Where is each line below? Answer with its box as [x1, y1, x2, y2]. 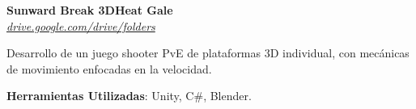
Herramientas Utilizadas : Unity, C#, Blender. [6, 87, 252, 104]
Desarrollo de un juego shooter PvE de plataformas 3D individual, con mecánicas [6, 44, 410, 61]
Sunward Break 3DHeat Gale [6, 2, 173, 18]
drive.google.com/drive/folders [6, 17, 155, 34]
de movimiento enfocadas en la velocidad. [6, 60, 212, 77]
